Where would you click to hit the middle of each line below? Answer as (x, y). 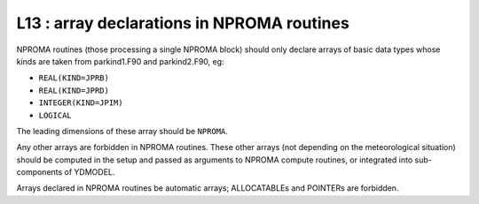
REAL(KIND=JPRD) (74, 90)
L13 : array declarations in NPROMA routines (183, 23)
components (39, 172)
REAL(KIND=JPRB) (74, 78)
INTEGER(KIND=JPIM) (81, 103)
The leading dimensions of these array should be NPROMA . (122, 131)
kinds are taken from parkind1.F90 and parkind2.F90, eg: (121, 61)
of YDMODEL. (90, 172)
